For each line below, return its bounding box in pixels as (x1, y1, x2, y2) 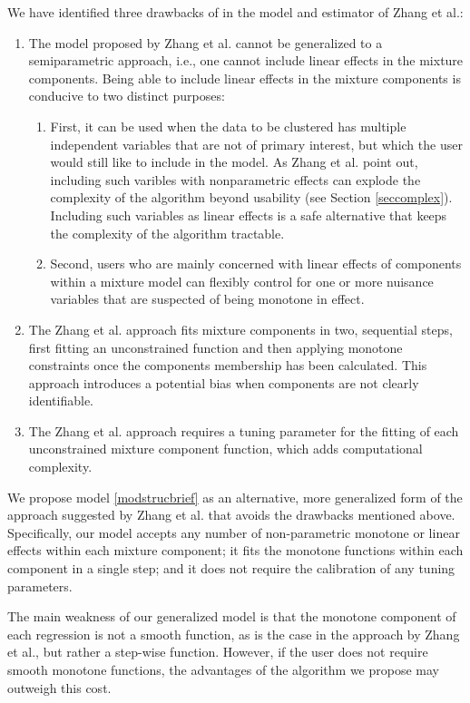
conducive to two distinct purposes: (28, 86, 225, 105)
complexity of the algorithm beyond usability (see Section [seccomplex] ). (50, 188, 453, 207)
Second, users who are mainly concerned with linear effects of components (50, 254, 462, 273)
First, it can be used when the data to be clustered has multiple (50, 116, 406, 135)
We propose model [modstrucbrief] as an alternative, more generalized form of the (7, 487, 463, 506)
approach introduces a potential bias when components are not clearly (28, 373, 419, 392)
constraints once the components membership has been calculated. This (28, 356, 427, 375)
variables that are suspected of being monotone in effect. (50, 289, 365, 308)
